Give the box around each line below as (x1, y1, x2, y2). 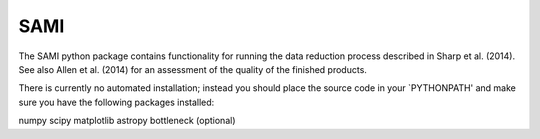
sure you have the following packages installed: (18, 96, 215, 108)
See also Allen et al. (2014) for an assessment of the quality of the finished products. (18, 63, 367, 75)
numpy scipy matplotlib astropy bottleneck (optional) (18, 115, 236, 127)
